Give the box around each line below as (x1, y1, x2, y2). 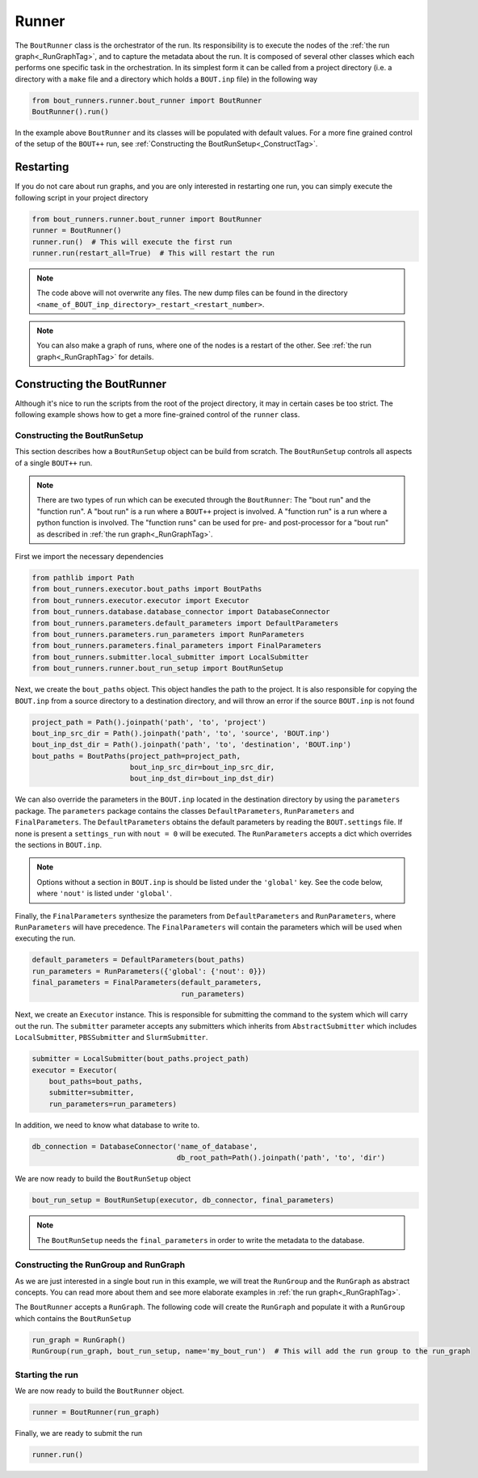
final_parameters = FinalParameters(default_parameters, (31, 978, 262, 987)
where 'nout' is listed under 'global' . (36, 889, 173, 899)
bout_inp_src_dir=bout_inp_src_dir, (129, 763, 275, 772)
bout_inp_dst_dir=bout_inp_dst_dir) (129, 774, 275, 783)
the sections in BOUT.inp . (15, 840, 103, 849)
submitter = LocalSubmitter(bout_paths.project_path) (31, 1055, 249, 1063)
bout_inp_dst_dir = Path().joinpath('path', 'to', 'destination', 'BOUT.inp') (31, 740, 351, 749)
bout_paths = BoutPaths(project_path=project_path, (31, 752, 241, 760)
